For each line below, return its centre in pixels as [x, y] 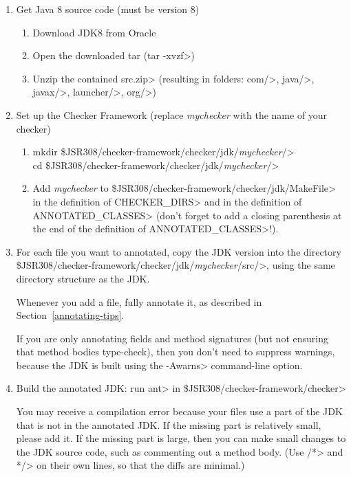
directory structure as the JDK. [83, 278]
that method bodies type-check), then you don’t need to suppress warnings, [175, 352]
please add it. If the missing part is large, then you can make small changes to [181, 438]
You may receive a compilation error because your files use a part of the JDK [179, 411]
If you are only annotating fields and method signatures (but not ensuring [172, 338]
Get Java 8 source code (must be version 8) [108, 9]
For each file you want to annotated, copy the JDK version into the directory [179, 251]
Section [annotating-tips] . [70, 315]
